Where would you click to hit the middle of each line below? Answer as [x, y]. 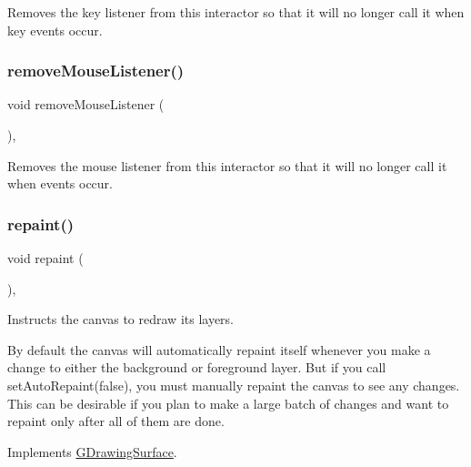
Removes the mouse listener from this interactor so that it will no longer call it [227, 165]
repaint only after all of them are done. [116, 421]
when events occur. [60, 183]
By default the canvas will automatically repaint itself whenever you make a [219, 349]
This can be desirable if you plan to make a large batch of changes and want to [228, 403]
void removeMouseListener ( [86, 104]
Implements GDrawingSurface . [92, 451]
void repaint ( [45, 258]
